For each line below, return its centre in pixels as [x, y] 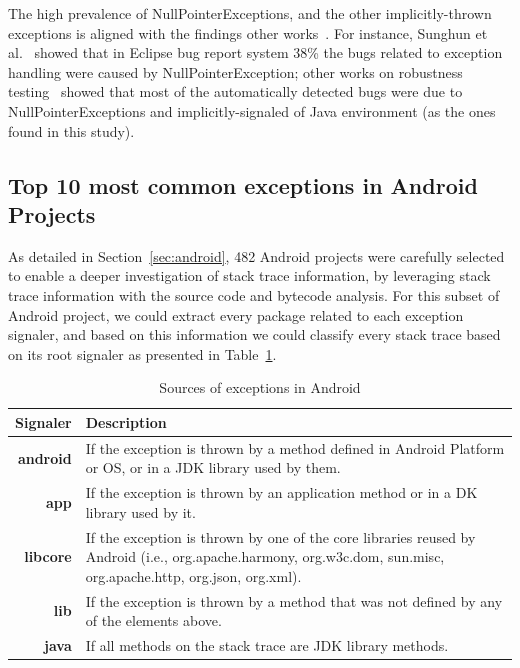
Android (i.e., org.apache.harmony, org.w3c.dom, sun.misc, [265, 556]
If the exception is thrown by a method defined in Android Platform [295, 447]
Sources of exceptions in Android [260, 387]
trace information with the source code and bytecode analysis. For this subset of [254, 294]
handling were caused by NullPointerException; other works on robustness [235, 71]
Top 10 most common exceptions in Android [243, 184]
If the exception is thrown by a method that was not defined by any [294, 600]
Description [126, 421]
